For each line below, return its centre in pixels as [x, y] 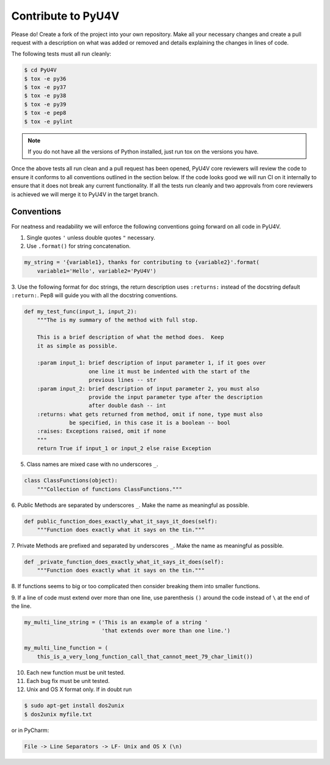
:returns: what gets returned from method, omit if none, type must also [150, 414]
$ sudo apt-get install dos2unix [74, 706]
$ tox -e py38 [45, 96]
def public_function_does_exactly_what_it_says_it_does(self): [121, 521]
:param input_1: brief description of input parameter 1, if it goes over [151, 363]
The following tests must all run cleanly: [61, 54]
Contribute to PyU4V [65, 16]
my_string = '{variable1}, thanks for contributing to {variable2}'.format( [142, 262]
